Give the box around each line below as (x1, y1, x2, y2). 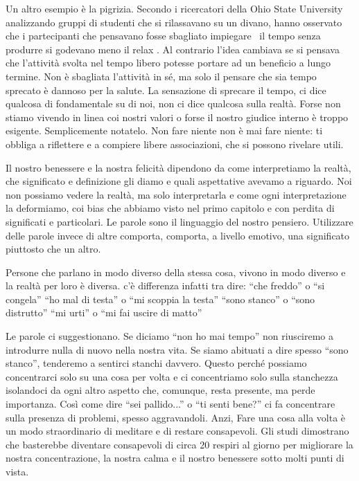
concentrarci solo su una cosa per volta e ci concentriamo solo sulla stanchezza (6, 369, 338, 383)
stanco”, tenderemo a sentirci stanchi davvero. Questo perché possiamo (6, 356, 307, 370)
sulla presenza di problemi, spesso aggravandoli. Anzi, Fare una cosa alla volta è (6, 410, 346, 424)
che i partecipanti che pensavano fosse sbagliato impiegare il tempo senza (6, 28, 321, 43)
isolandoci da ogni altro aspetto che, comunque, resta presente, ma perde (6, 383, 315, 397)
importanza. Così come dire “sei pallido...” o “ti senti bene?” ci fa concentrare (6, 397, 335, 411)
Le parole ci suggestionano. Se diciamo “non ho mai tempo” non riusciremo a (6, 329, 334, 343)
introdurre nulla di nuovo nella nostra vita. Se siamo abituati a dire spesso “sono (6, 342, 349, 356)
